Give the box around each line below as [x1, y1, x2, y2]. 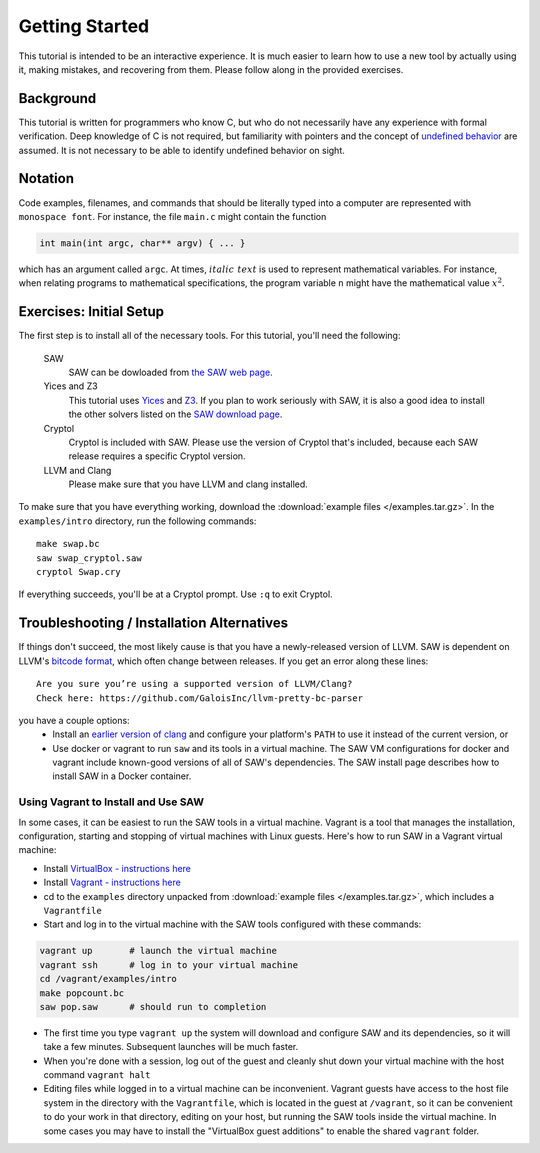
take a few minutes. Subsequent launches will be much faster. [43, 1041, 299, 1053]
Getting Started [18, 15, 150, 37]
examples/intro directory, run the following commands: [18, 515, 257, 527]
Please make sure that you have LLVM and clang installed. [68, 478, 309, 490]
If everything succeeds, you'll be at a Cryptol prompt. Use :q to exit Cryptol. [18, 588, 334, 600]
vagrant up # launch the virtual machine [39, 945, 277, 957]
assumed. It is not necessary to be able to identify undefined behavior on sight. [18, 144, 345, 156]
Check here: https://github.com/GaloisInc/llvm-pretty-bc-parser [36, 692, 364, 704]
